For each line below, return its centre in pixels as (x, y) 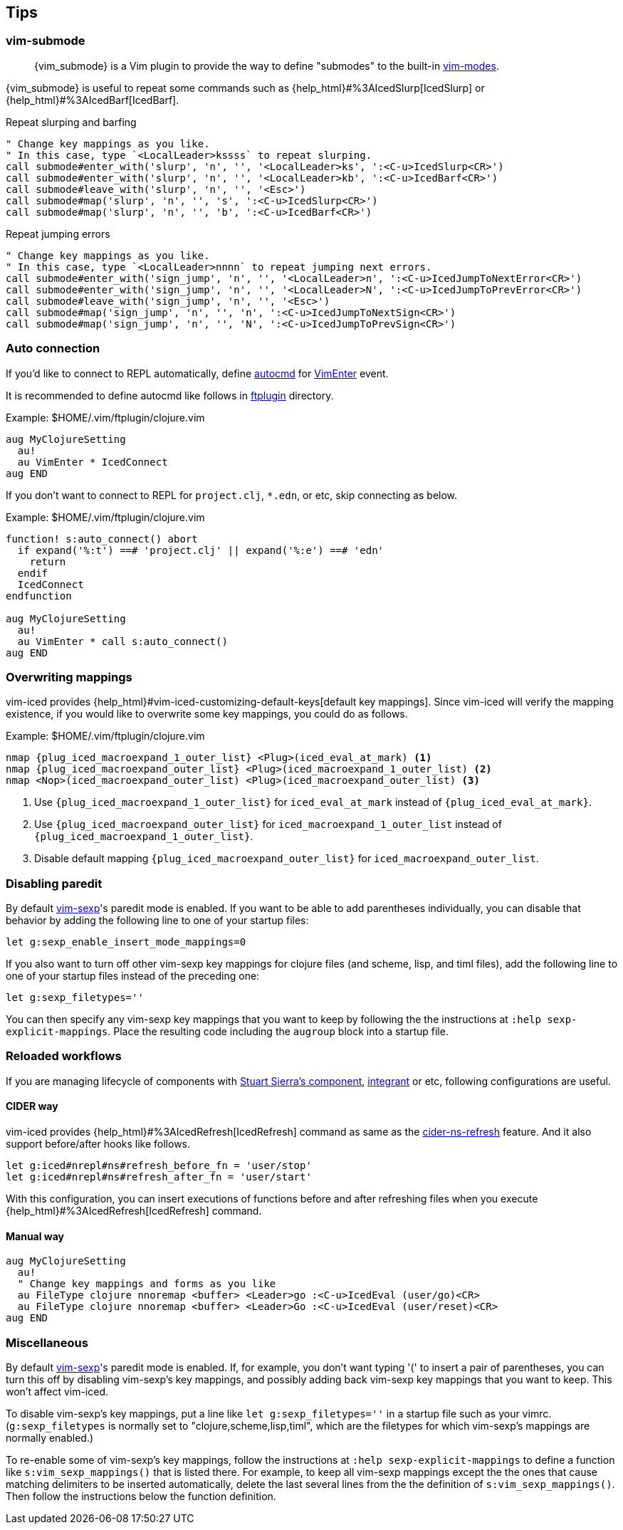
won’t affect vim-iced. (57, 1391)
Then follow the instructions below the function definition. (141, 1496)
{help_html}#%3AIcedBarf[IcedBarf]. (93, 100)
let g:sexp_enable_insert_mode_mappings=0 (126, 942)
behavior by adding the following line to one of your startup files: (157, 921)
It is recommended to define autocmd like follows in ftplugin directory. (170, 395)
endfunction (39, 596)
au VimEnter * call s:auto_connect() (122, 641)
